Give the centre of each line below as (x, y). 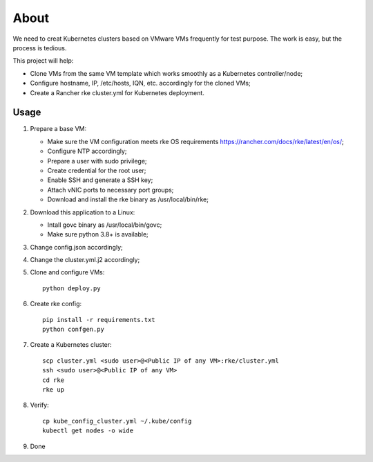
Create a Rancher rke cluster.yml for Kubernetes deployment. (117, 92)
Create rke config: (56, 304)
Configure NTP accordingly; (87, 151)
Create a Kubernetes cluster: (71, 345)
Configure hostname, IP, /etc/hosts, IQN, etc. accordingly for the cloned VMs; (141, 83)
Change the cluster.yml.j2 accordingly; (85, 260)
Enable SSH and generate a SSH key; (100, 180)
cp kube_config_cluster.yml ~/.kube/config (117, 421)
